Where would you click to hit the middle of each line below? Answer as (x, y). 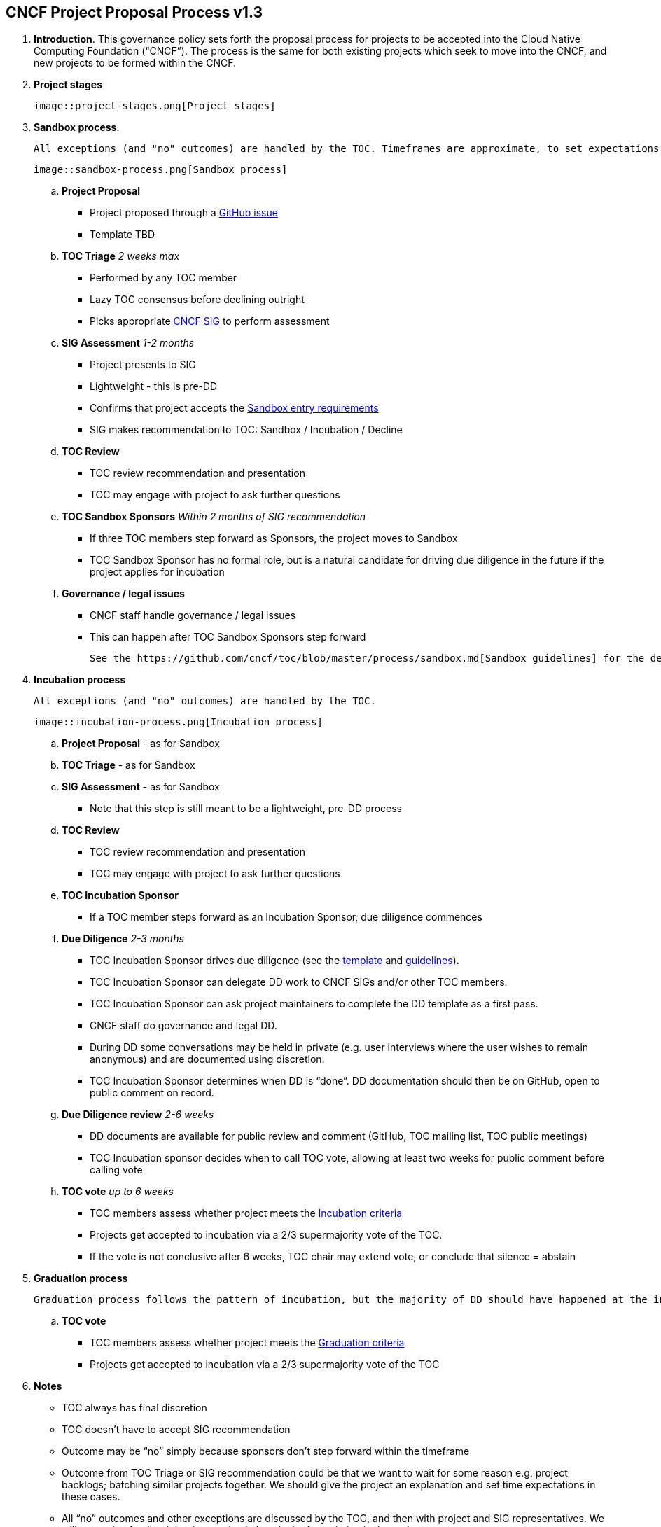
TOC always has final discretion (134, 1408)
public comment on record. (152, 1093)
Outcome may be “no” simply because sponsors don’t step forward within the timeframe (266, 1451)
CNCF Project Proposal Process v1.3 (134, 12)
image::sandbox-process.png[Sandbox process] (161, 170)
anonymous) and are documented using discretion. (207, 1059)
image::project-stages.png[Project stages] (155, 106)
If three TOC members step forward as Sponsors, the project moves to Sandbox (274, 538)
